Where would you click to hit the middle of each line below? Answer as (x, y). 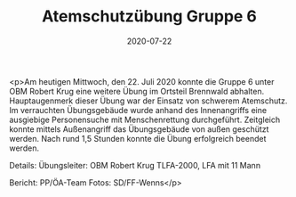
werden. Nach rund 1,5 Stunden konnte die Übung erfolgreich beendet (138, 138)
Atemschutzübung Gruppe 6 (149, 16)
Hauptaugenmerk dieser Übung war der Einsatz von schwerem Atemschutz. (148, 101)
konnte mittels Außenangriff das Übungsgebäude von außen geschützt (139, 129)
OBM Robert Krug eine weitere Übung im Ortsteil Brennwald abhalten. (137, 91)
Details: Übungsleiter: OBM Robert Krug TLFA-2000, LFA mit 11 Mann (135, 165)
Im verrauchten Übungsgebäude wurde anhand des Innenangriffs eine (138, 110)
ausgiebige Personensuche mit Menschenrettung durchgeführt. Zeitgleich (145, 119)
